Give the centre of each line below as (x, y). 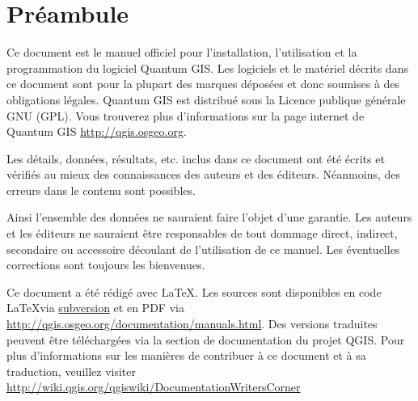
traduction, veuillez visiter (72, 371)
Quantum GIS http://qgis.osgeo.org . (97, 131)
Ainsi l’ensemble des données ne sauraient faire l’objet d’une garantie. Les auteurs (209, 217)
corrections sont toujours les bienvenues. (106, 265)
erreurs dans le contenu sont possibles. (101, 190)
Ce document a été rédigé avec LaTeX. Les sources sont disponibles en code (194, 291)
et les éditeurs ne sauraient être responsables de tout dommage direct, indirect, (202, 233)
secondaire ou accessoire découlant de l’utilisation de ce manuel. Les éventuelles (203, 249)
